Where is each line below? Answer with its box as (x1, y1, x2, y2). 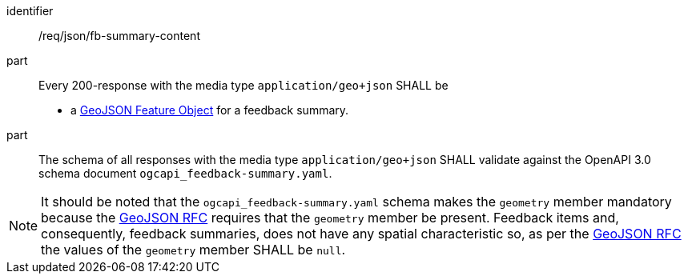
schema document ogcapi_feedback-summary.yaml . (38, 166, 332, 180)
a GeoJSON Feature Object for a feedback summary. (70, 103, 349, 117)
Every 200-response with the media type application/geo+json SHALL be (38, 78, 449, 92)
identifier (6, 4, 54, 18)
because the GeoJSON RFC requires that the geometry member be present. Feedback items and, (41, 210, 619, 226)
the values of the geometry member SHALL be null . (41, 242, 346, 258)
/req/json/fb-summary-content (38, 29, 200, 42)
